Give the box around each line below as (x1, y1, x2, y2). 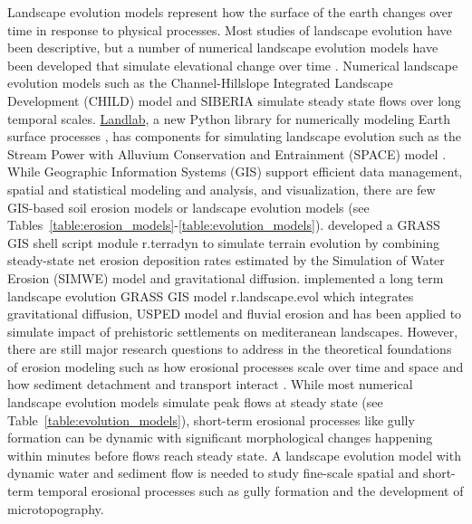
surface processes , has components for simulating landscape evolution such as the (7, 127, 461, 146)
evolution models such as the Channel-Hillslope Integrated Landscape (7, 73, 393, 92)
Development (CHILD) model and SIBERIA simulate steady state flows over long (7, 91, 461, 110)
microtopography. (7, 499, 104, 518)
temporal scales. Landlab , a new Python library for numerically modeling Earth (7, 109, 451, 128)
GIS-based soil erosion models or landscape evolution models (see (7, 197, 370, 216)
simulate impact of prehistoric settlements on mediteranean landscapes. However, (7, 321, 458, 340)
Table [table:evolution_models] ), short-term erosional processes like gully (7, 410, 415, 429)
